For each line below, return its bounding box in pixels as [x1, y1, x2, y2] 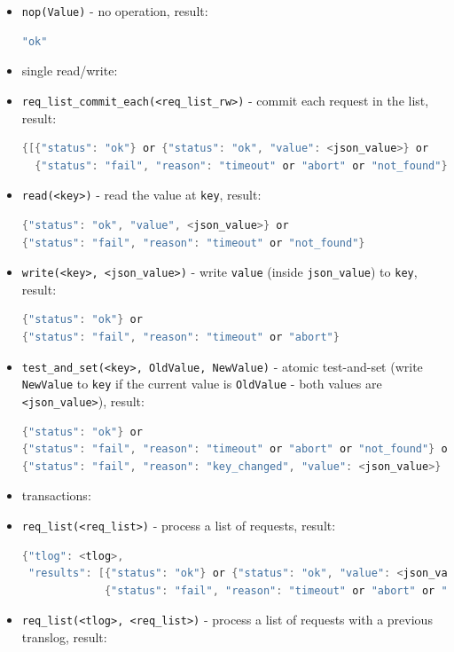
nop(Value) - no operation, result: [21, 2, 208, 20]
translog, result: [21, 628, 107, 646]
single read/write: [21, 61, 118, 80]
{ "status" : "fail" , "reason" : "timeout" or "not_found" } [21, 236, 365, 249]
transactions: [21, 486, 91, 505]
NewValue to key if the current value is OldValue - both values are [21, 374, 382, 393]
